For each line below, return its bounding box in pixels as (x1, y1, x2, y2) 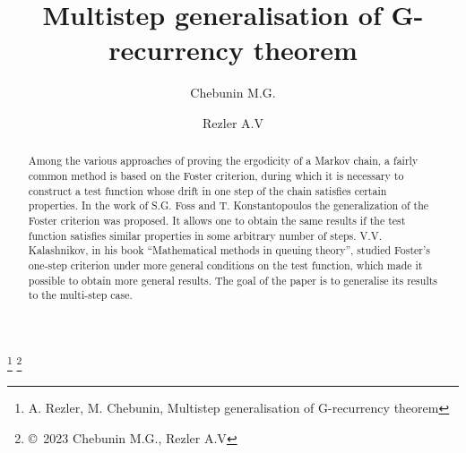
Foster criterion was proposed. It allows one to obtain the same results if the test (28, 212, 406, 227)
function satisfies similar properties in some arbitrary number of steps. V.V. (28, 227, 382, 243)
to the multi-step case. (28, 287, 133, 303)
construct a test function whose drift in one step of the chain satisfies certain (28, 183, 387, 198)
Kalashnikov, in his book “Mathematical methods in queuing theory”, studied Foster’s (28, 243, 431, 258)
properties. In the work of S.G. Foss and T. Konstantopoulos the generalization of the (28, 198, 429, 213)
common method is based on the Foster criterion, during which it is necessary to (28, 167, 404, 183)
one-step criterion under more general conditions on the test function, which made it (28, 257, 423, 272)
